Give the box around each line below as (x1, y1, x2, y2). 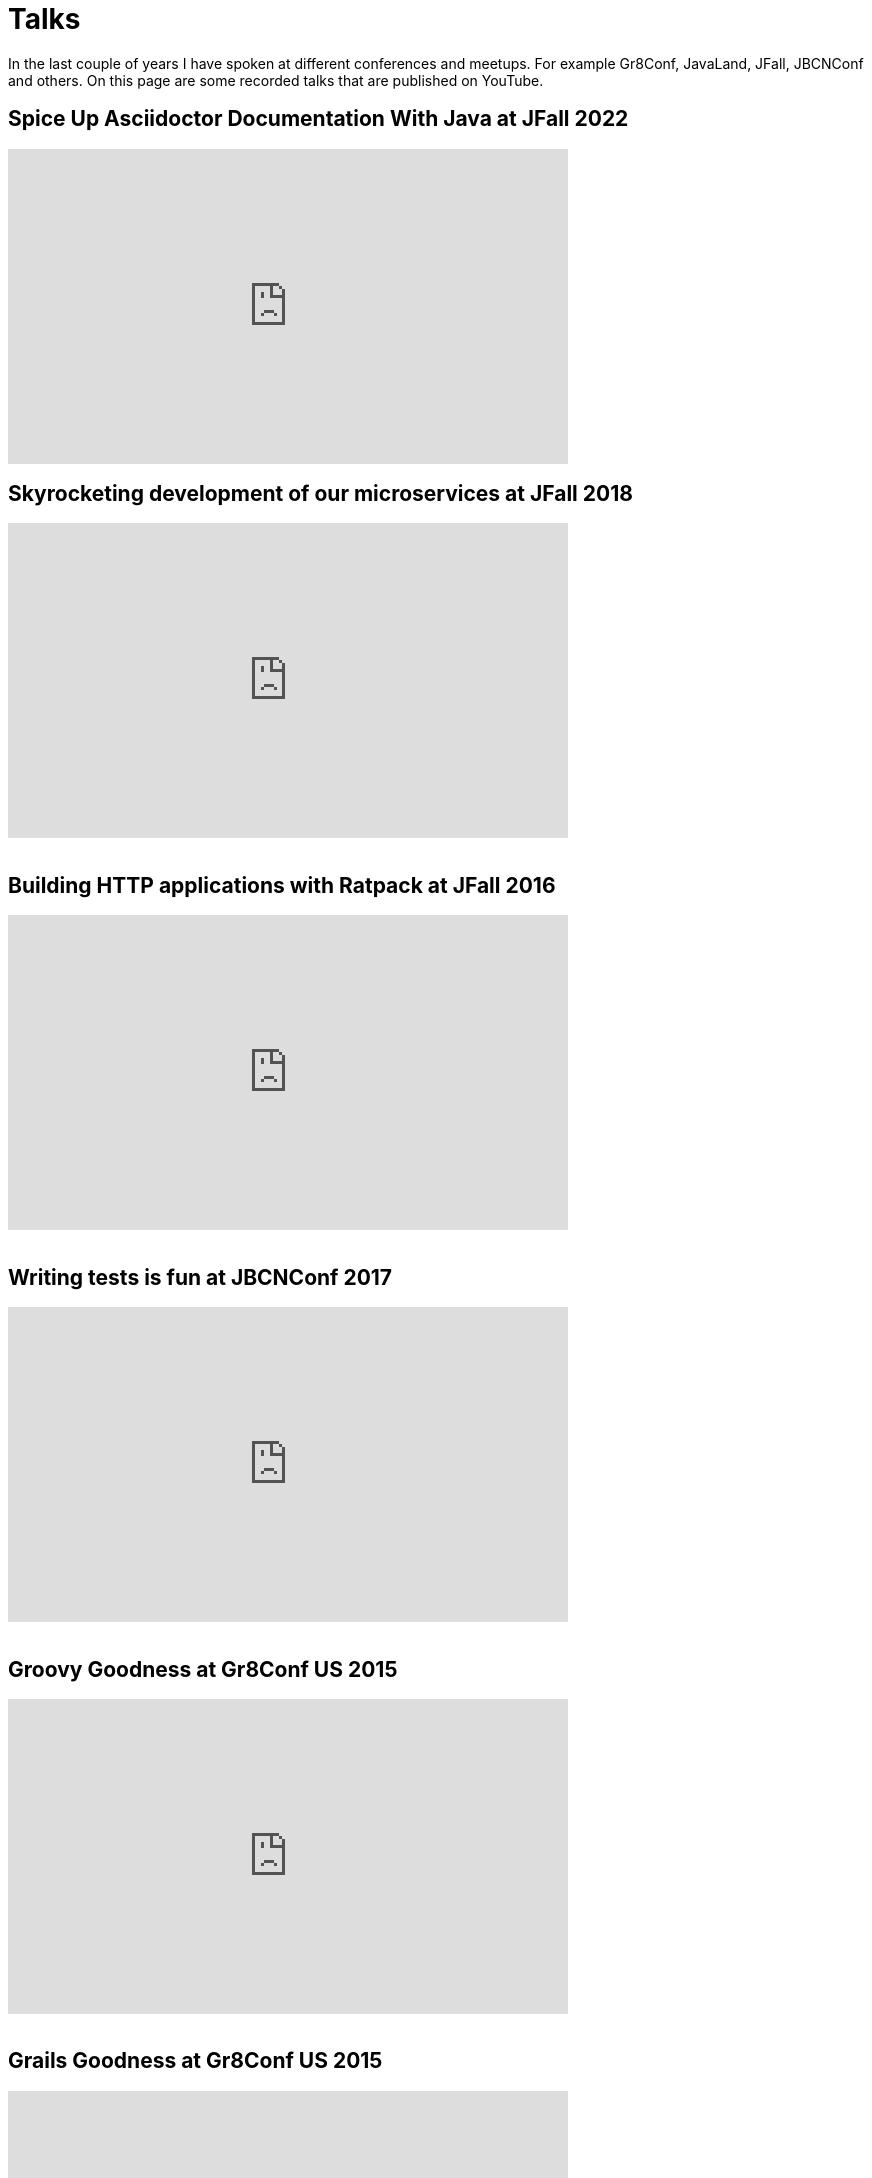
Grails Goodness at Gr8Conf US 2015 (8, 2048, 383, 2074)
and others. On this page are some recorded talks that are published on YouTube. (8, 71, 544, 89)
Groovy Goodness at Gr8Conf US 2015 (8, 1656, 398, 1682)
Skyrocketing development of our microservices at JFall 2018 (8, 481, 633, 507)
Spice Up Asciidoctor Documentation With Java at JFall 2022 (8, 106, 629, 132)
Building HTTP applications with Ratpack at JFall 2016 (8, 872, 556, 898)
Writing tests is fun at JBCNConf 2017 (8, 1264, 393, 1290)
